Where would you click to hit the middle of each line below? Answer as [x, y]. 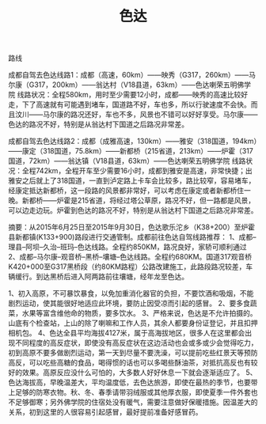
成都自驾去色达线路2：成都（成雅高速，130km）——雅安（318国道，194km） [133, 141]
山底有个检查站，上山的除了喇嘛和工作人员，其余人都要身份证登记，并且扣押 [133, 323]
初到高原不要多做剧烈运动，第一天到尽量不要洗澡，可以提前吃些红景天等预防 [133, 353]
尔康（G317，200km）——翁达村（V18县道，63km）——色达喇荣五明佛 [126, 85]
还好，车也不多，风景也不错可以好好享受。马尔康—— [171, 115]
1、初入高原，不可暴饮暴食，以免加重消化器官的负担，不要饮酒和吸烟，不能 [131, 293]
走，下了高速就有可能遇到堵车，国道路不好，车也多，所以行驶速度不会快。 [129, 104]
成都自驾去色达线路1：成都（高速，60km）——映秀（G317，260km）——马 [132, 75]
